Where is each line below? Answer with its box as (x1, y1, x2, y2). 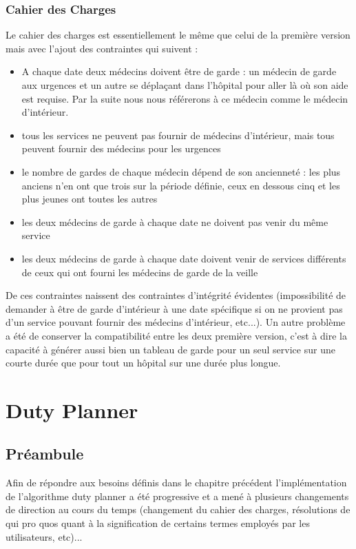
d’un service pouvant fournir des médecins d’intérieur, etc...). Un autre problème (6, 315, 346, 329)
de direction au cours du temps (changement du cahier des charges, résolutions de (6, 502, 350, 517)
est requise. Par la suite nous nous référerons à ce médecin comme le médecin (21, 91, 348, 105)
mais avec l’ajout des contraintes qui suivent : (6, 41, 198, 55)
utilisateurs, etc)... (6, 529, 83, 543)
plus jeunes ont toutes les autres (21, 191, 158, 206)
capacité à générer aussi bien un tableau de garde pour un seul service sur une (6, 342, 335, 356)
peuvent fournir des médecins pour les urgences (21, 141, 221, 156)
